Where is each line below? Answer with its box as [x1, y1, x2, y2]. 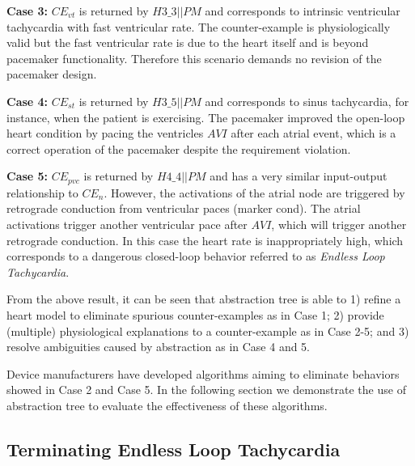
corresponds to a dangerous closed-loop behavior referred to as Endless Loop [6, 248, 385, 265]
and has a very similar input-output [210, 167, 387, 184]
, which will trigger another [271, 215, 407, 232]
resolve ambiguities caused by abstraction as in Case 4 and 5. [6, 338, 311, 355]
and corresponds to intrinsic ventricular [205, 2, 400, 19]
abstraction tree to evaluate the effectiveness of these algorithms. [6, 396, 328, 413]
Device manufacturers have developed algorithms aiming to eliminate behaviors [6, 365, 400, 382]
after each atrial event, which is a [231, 125, 396, 142]
